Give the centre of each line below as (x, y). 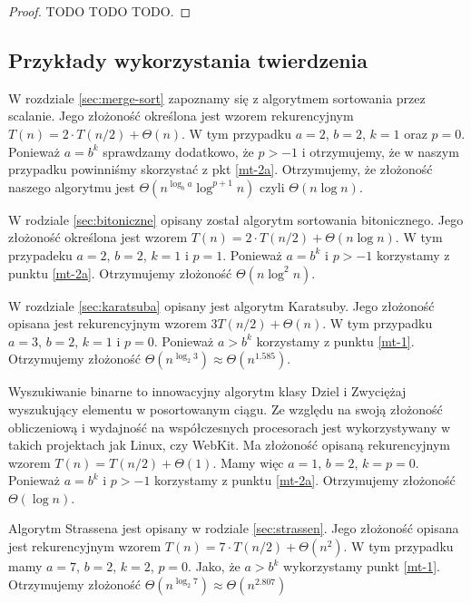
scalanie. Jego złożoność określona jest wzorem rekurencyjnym (181, 116)
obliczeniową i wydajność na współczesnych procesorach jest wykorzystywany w (230, 427)
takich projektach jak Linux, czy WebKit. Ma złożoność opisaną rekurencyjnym (230, 445)
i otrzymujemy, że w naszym (380, 151)
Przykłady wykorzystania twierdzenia (188, 59)
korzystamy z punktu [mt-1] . (335, 340)
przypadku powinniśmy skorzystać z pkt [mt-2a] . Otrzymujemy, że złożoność (221, 169)
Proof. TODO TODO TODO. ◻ (100, 11)
